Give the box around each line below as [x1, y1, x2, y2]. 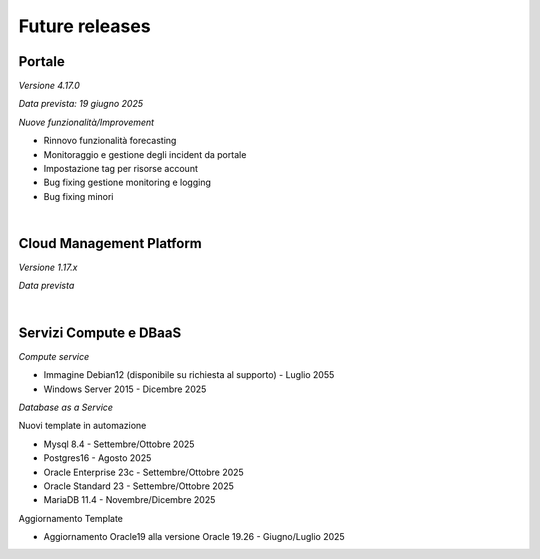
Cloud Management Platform [18, 235, 202, 252]
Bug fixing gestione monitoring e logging [43, 176, 212, 189]
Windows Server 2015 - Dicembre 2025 [43, 383, 207, 395]
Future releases [18, 15, 151, 37]
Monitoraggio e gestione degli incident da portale [43, 148, 247, 160]
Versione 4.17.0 [18, 80, 80, 92]
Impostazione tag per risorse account [43, 163, 199, 175]
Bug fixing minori [43, 190, 114, 202]
